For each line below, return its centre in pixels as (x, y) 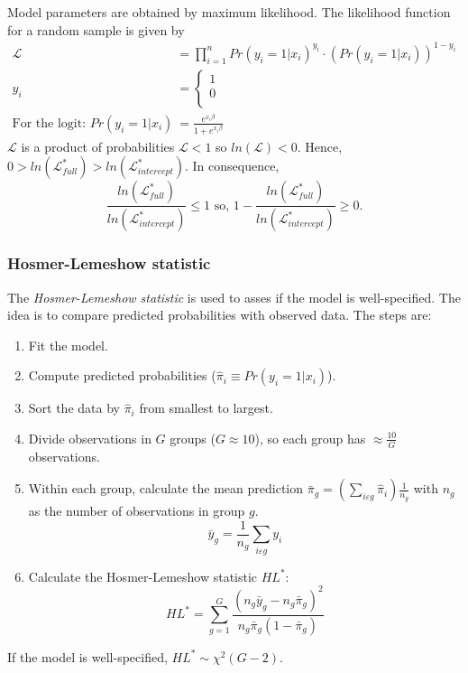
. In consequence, (232, 166)
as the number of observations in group (137, 511)
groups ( (193, 438)
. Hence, (320, 146)
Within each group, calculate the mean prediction (166, 488)
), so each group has (310, 438)
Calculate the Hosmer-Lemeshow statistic (143, 576)
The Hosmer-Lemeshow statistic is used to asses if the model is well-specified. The (234, 297)
